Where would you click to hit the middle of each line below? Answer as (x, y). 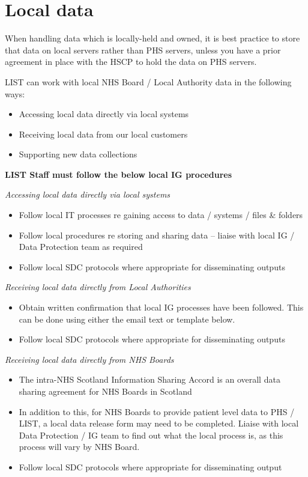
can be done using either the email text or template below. (127, 319)
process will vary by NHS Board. (79, 447)
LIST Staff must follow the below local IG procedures (119, 174)
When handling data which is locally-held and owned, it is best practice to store (152, 38)
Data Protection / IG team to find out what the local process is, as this (151, 435)
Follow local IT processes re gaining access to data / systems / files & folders (161, 215)
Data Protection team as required (81, 247)
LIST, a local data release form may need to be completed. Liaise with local (159, 423)
